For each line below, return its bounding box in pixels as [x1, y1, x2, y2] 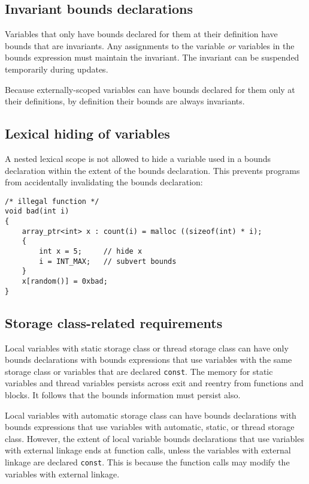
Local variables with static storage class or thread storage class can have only [5, 341, 289, 354]
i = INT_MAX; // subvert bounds [39, 257, 177, 266]
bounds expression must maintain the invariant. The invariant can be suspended [5, 51, 299, 64]
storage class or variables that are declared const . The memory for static [5, 365, 273, 377]
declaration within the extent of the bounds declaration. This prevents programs [5, 164, 300, 176]
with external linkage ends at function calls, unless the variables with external [5, 444, 291, 456]
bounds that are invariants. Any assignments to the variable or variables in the [5, 39, 295, 52]
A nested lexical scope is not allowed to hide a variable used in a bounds [5, 152, 271, 164]
